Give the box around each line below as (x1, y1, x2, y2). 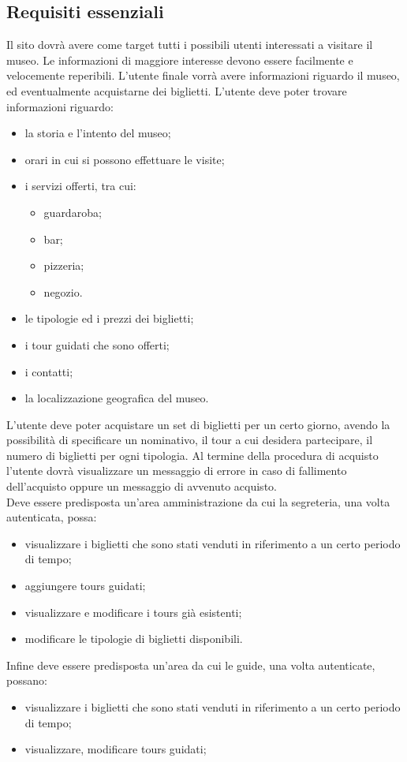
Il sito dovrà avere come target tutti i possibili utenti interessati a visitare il (6, 36, 373, 53)
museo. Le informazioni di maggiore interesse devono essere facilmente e (6, 51, 353, 68)
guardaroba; (43, 204, 102, 220)
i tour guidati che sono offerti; (24, 336, 170, 353)
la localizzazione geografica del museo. (24, 390, 209, 406)
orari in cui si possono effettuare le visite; (24, 151, 225, 167)
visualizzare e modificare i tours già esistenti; (24, 603, 242, 620)
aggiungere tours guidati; (24, 577, 146, 594)
